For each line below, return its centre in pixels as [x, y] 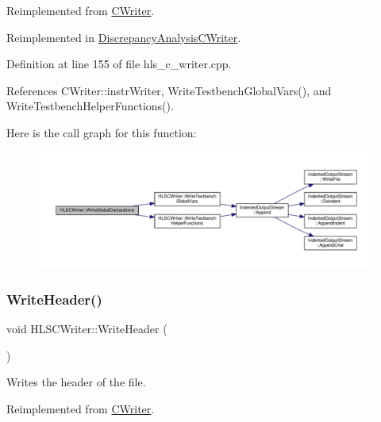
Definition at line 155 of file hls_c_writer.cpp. [119, 64]
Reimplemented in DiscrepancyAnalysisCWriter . [124, 37]
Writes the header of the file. [76, 382]
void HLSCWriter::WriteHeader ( [87, 328]
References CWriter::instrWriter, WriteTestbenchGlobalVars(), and [169, 90]
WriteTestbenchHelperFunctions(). [90, 106]
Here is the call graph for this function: [102, 132]
